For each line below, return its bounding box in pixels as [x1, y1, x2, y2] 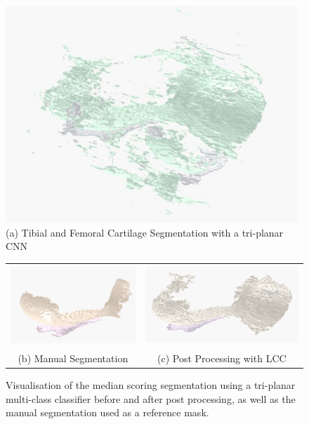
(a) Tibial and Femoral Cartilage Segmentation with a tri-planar [6, 225, 284, 239]
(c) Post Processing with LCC [157, 350, 287, 365]
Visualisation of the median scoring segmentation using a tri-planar [6, 377, 296, 392]
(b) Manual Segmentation [18, 350, 129, 365]
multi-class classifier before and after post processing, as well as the [6, 391, 296, 406]
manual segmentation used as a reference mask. [6, 405, 209, 420]
